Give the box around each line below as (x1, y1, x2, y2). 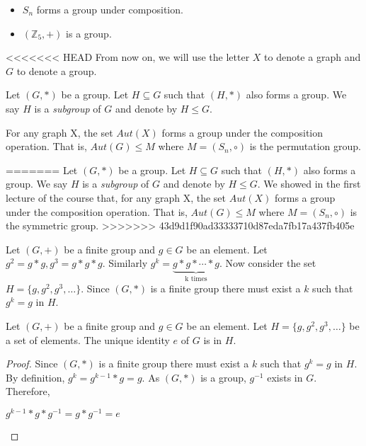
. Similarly (102, 256, 148, 270)
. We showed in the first (257, 176, 361, 191)
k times (185, 275, 207, 283)
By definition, (6, 370, 65, 384)
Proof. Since (6, 356, 58, 371)
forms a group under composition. (36, 2, 183, 16)
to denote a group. (16, 63, 97, 78)
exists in (267, 370, 303, 384)
